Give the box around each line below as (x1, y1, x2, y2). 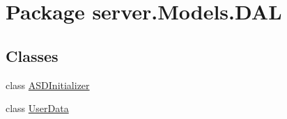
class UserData (6, 101, 69, 116)
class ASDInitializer (6, 77, 90, 92)
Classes (6, 45, 59, 66)
